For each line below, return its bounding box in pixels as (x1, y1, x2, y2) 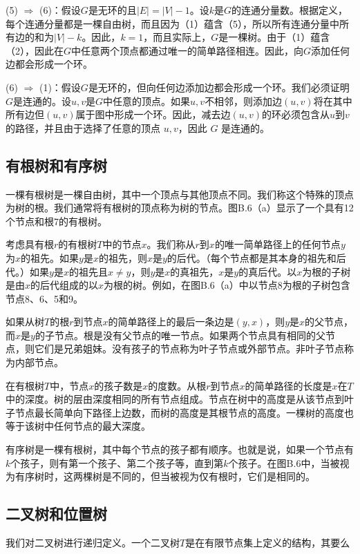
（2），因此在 (6, 43, 64, 57)
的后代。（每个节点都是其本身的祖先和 (167, 250, 337, 265)
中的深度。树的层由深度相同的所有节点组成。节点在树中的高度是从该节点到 (6, 392, 344, 406)
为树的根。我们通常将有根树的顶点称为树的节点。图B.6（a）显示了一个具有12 (6, 200, 354, 215)
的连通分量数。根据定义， (231, 3, 348, 17)
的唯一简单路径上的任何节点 (214, 237, 341, 251)
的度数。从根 (148, 378, 207, 392)
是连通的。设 (13, 93, 72, 108)
